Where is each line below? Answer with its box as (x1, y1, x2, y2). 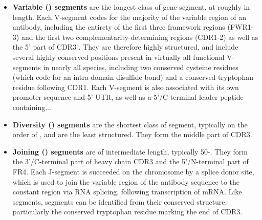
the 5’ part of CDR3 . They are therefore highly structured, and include (12, 41, 238, 52)
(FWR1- (227, 21, 254, 32)
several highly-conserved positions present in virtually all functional (12, 51, 225, 62)
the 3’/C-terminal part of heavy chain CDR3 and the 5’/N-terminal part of (12, 156, 249, 167)
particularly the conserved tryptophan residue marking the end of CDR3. (12, 206, 243, 217)
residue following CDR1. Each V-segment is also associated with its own (12, 81, 239, 92)
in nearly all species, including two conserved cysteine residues (43, 61, 238, 72)
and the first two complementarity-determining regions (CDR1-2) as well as (21, 31, 258, 42)
